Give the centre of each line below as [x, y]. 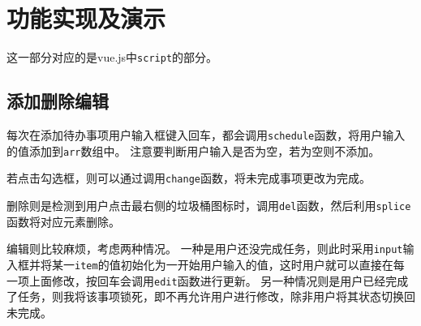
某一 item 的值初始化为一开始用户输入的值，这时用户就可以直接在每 [228, 264]
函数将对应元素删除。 [63, 221]
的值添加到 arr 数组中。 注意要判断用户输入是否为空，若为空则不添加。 [193, 150]
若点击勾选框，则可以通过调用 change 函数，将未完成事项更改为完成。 [189, 178]
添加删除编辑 [58, 101]
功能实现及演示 [86, 18]
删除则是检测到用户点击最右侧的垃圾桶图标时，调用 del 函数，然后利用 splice [209, 205]
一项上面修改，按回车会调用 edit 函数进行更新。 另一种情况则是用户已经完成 [208, 280]
